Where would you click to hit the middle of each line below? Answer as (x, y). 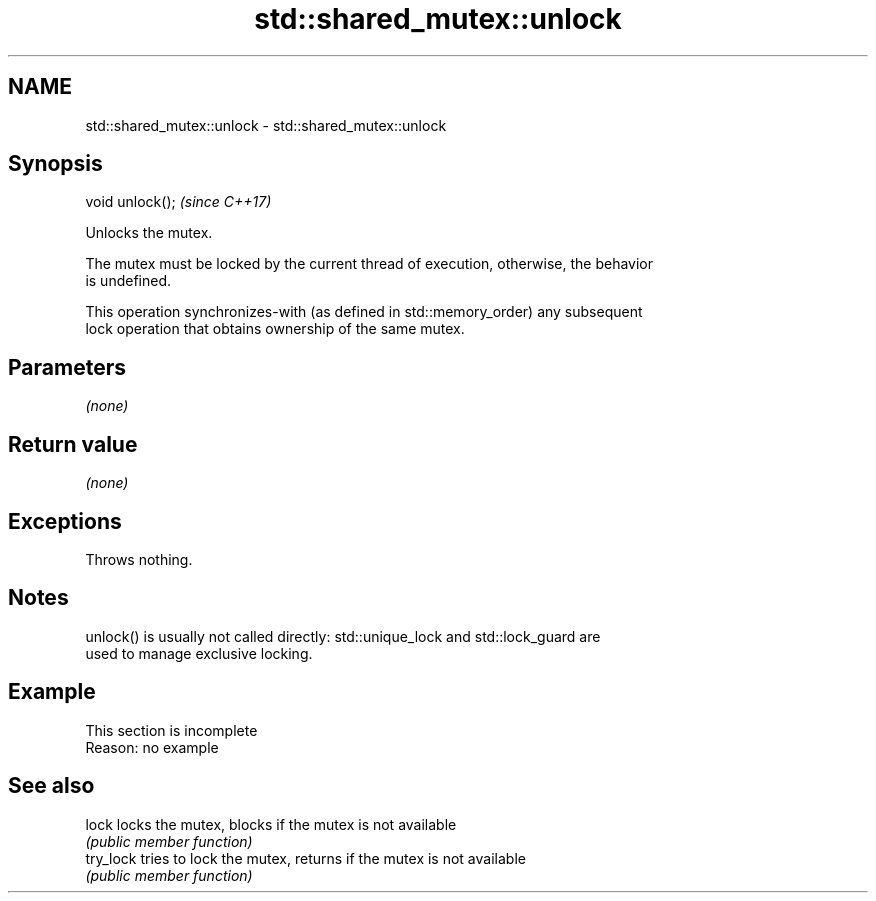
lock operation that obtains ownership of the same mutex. (275, 329)
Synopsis (55, 164)
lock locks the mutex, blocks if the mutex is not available (271, 824)
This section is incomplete (171, 730)
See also (51, 786)
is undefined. (128, 281)
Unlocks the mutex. (149, 233)
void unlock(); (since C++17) (178, 202)
